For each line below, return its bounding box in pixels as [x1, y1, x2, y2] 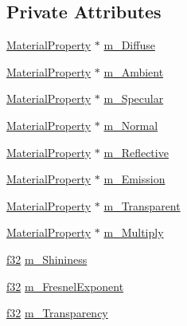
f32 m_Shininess [6, 250, 88, 267]
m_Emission [103, 171, 166, 187]
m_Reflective [103, 143, 169, 160]
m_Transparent [103, 197, 181, 214]
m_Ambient [103, 63, 164, 80]
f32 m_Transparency [6, 304, 108, 321]
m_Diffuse [103, 37, 155, 53]
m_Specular [103, 90, 164, 107]
